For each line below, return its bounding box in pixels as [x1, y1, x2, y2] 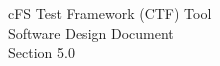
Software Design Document [8, 22, 174, 43]
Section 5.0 [8, 42, 75, 63]
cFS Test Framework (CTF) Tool [8, 3, 212, 23]
